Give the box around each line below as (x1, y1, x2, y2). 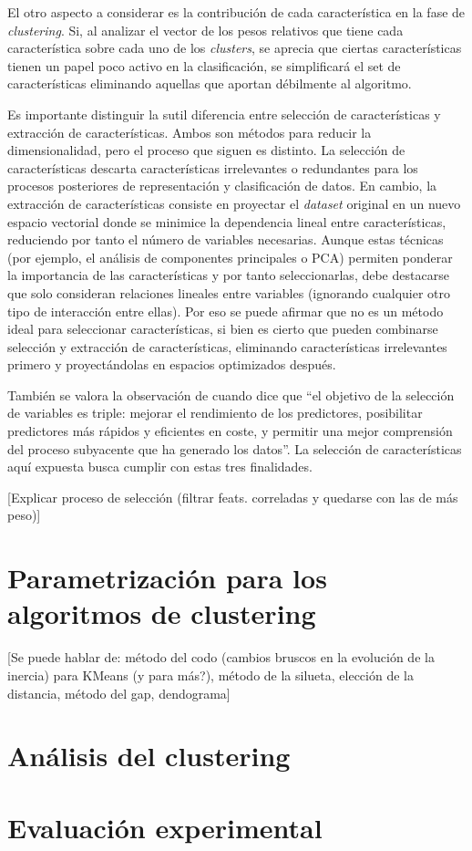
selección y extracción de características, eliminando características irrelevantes (7, 337, 447, 356)
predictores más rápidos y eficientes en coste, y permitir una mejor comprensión (7, 421, 453, 441)
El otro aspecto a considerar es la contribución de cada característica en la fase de (7, 3, 466, 21)
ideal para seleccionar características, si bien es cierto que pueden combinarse (7, 319, 438, 338)
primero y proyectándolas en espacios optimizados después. (7, 355, 336, 374)
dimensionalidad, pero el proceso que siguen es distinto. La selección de (7, 140, 405, 160)
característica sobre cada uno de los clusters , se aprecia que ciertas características (7, 38, 462, 57)
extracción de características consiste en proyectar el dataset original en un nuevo (7, 193, 461, 213)
